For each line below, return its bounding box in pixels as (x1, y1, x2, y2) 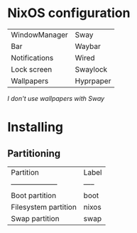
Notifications (11, 53, 54, 63)
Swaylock (75, 64, 108, 74)
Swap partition (11, 213, 60, 223)
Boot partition (11, 190, 57, 200)
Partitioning (7, 147, 61, 159)
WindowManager (11, 30, 69, 40)
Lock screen (11, 64, 53, 74)
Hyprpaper (75, 76, 111, 86)
